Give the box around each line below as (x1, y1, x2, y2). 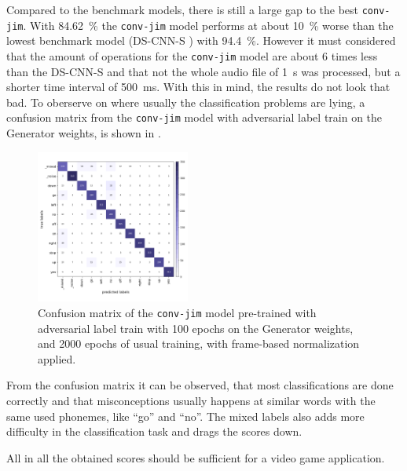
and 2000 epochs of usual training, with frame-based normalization (38, 335, 360, 352)
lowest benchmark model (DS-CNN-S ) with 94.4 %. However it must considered (6, 32, 396, 49)
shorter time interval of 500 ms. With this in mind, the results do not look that (6, 78, 390, 95)
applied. (38, 350, 76, 367)
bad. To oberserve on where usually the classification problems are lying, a (6, 93, 365, 110)
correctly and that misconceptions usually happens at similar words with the (6, 392, 376, 409)
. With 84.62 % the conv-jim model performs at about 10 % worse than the (23, 16, 394, 33)
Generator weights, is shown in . (6, 125, 161, 141)
